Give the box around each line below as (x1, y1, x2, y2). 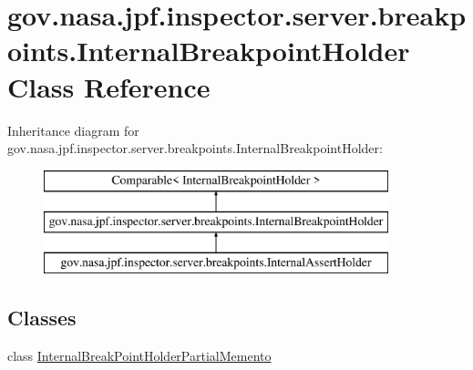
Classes (7, 303, 77, 332)
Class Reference (7, 67, 211, 105)
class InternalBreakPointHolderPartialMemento (7, 345, 272, 365)
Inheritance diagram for (7, 120, 139, 139)
